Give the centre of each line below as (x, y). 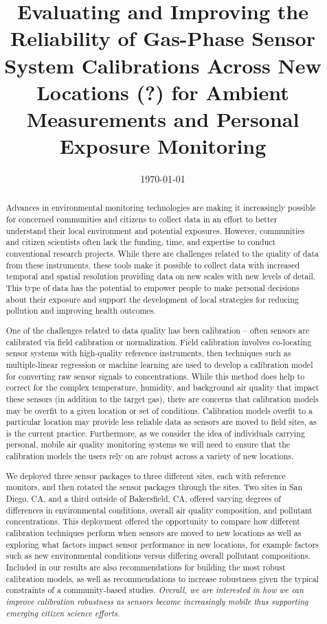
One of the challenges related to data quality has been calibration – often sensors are (158, 330)
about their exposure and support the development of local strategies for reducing (152, 299)
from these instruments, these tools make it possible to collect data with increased (153, 265)
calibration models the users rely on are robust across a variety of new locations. (150, 456)
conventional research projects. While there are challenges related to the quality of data (162, 254)
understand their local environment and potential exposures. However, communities (155, 230)
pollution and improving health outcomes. (81, 311)
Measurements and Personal (163, 118)
